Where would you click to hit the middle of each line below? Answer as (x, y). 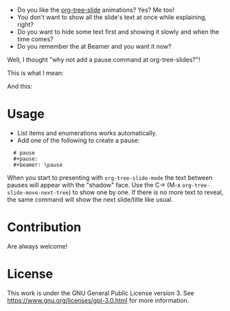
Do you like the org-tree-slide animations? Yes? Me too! (96, 10)
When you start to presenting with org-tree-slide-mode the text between (110, 177)
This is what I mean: (35, 73)
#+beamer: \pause (38, 165)
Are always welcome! (37, 246)
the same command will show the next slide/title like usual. (90, 199)
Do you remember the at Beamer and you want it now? (94, 46)
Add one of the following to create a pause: (78, 140)
